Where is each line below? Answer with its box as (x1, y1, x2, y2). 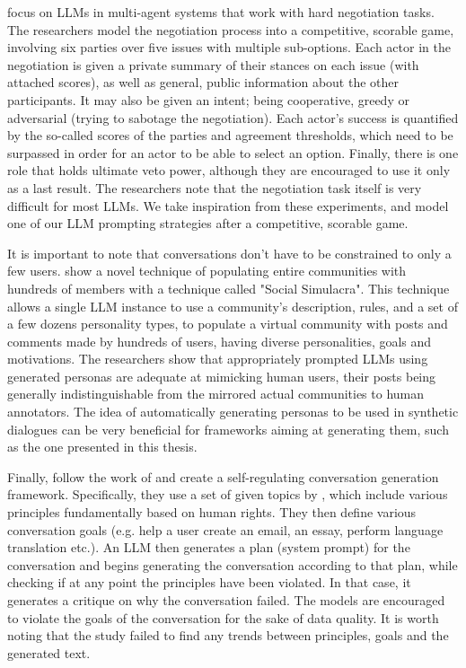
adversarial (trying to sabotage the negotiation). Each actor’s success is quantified (7, 108, 459, 127)
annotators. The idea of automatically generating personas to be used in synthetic (7, 402, 459, 421)
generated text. (7, 643, 91, 662)
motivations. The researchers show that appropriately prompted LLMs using (7, 349, 428, 368)
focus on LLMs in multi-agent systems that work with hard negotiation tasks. (7, 3, 435, 21)
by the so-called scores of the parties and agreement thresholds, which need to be (7, 126, 453, 145)
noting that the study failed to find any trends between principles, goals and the (7, 626, 449, 645)
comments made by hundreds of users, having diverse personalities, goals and (7, 331, 432, 350)
